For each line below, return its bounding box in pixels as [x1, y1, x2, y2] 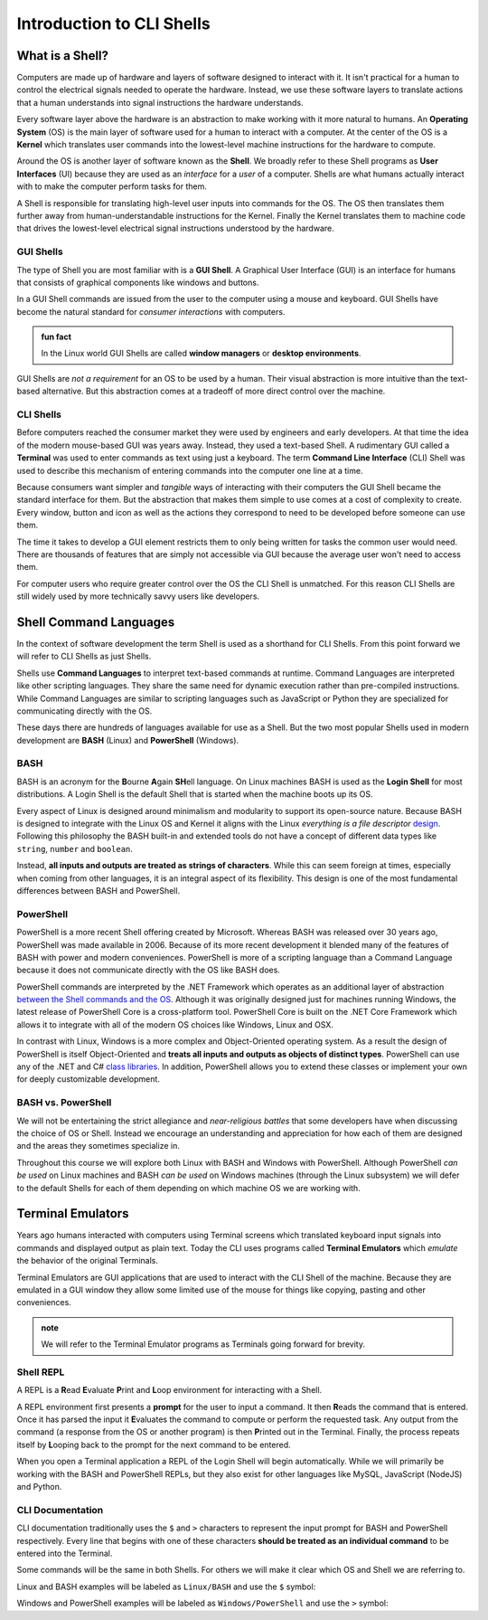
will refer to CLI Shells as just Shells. [16, 651, 152, 662]
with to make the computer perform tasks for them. [16, 181, 207, 192]
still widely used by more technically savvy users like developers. [16, 591, 260, 602]
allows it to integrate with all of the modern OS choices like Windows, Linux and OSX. [16, 1018, 334, 1030]
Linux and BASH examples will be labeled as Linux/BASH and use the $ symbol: [16, 1581, 316, 1592]
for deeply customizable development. [16, 1074, 160, 1085]
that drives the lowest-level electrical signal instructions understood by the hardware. [16, 223, 334, 234]
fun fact [41, 331, 72, 343]
